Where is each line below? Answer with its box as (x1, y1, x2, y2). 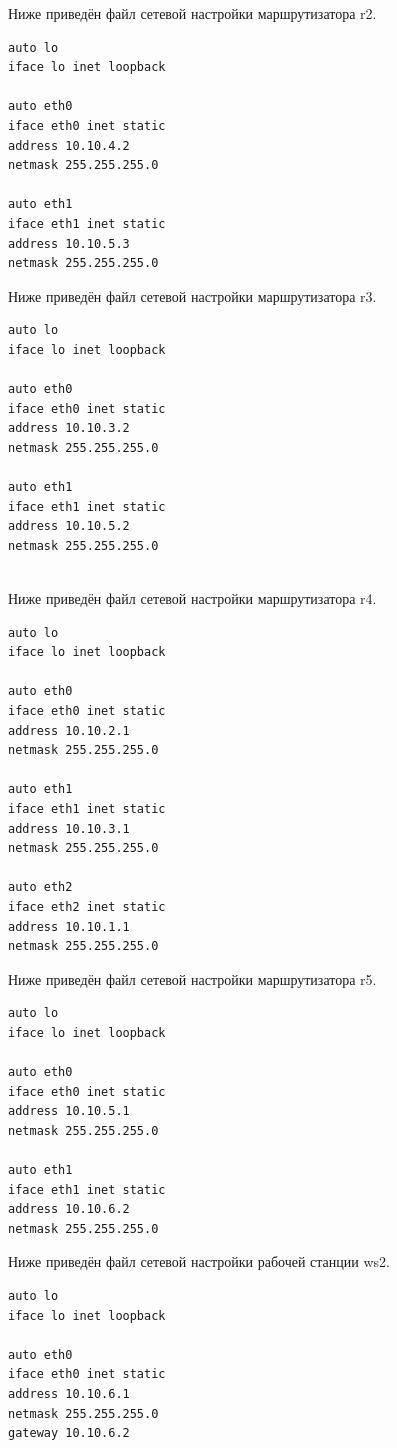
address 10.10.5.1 (8, 1104, 130, 1119)
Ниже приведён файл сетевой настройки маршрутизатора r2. (8, 3, 377, 23)
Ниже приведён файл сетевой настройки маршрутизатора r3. (8, 285, 377, 306)
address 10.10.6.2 (8, 1202, 130, 1217)
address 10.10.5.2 (8, 519, 130, 534)
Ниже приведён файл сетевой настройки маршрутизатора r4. (8, 588, 377, 609)
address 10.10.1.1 (8, 919, 130, 934)
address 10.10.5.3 (8, 236, 130, 251)
